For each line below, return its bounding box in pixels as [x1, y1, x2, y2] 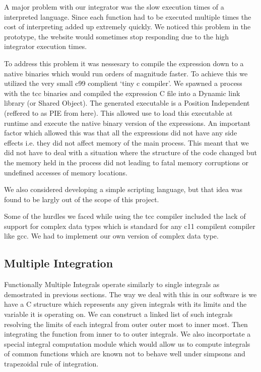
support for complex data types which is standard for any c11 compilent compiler [4, 220, 255, 231]
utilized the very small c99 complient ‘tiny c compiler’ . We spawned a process [4, 78, 242, 88]
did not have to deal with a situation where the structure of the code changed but [4, 147, 257, 158]
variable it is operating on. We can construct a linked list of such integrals [4, 309, 233, 319]
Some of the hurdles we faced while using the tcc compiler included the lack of [4, 211, 246, 221]
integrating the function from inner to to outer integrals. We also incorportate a [4, 329, 251, 339]
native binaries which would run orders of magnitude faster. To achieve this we [4, 68, 248, 78]
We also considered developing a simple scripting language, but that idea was [4, 184, 242, 195]
